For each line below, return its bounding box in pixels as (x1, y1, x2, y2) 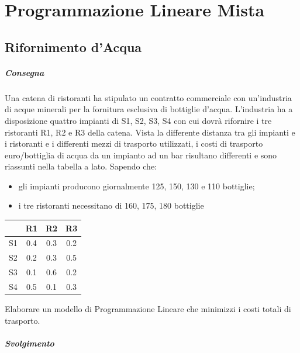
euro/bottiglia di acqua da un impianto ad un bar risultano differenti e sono (5, 148, 277, 161)
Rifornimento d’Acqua (5, 37, 142, 56)
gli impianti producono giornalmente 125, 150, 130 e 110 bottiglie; (18, 179, 255, 192)
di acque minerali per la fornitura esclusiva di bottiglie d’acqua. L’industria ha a (5, 103, 293, 115)
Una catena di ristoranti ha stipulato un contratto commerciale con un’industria (5, 91, 292, 103)
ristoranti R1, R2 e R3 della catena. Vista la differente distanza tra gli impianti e (5, 126, 295, 138)
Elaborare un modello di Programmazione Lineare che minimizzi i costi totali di (5, 303, 291, 315)
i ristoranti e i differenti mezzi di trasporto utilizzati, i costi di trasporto (5, 137, 263, 150)
